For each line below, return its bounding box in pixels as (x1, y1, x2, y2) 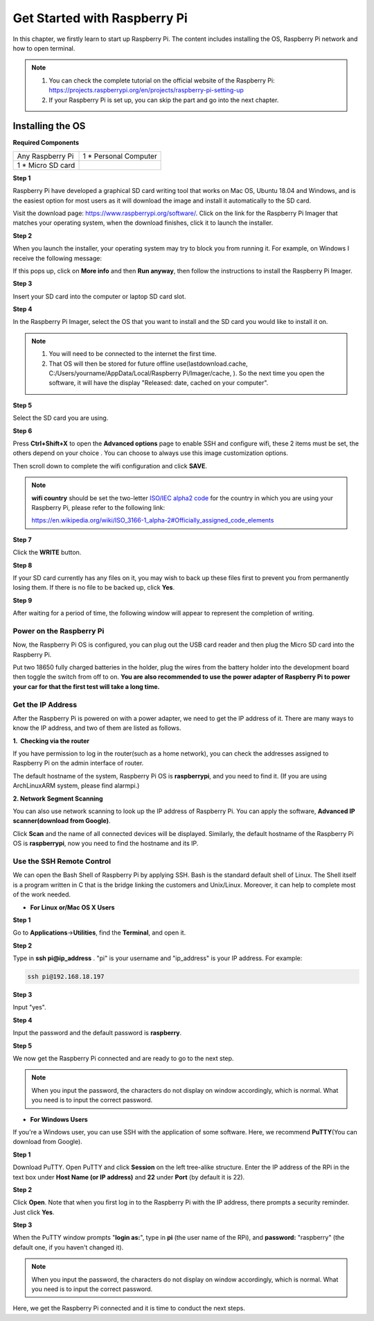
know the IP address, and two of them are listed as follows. (12, 724, 181, 732)
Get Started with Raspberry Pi (12, 10, 188, 26)
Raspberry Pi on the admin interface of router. (12, 759, 144, 767)
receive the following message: (12, 254, 102, 262)
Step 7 (12, 535, 32, 544)
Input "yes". (12, 1003, 46, 1012)
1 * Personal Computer (82, 151, 157, 161)
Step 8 (12, 561, 33, 569)
